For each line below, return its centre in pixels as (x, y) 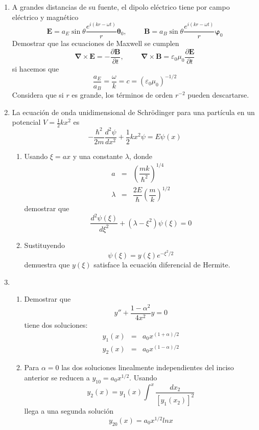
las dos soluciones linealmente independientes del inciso (148, 367)
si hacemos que (36, 68)
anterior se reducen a (57, 378)
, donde (140, 156)
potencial (26, 122)
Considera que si (38, 95)
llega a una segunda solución (69, 411)
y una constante (98, 156)
